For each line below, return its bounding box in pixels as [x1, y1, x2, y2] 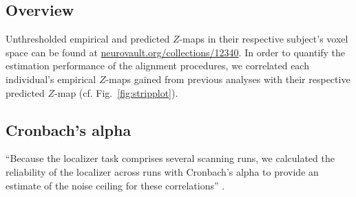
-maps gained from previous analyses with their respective [105, 71, 350, 86]
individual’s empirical [6, 71, 96, 86]
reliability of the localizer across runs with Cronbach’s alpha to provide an [6, 164, 319, 178]
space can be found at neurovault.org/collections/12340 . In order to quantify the [6, 45, 346, 59]
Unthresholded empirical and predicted [6, 32, 170, 46]
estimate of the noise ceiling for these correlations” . [6, 178, 225, 192]
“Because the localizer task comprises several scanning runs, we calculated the [6, 151, 335, 165]
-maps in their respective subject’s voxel [179, 32, 348, 46]
